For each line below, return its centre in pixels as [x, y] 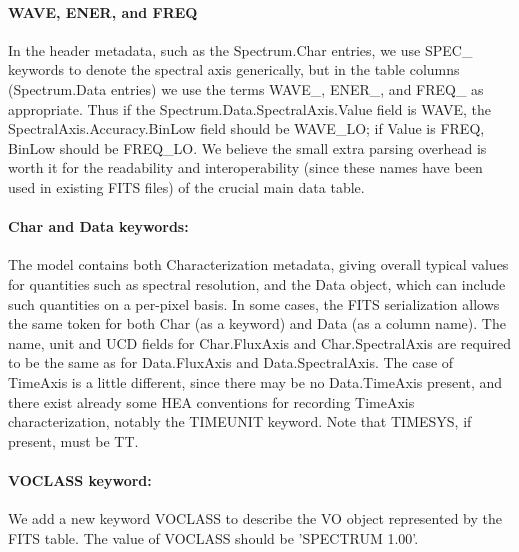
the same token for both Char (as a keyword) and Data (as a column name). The [257, 323]
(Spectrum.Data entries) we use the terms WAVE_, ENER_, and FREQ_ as [246, 88]
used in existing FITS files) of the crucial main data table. [186, 186]
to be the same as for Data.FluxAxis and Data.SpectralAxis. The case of [231, 362]
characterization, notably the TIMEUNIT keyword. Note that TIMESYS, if [240, 421]
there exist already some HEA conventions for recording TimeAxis [211, 401]
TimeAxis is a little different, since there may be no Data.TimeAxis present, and [255, 381]
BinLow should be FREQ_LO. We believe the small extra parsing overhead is [247, 147]
